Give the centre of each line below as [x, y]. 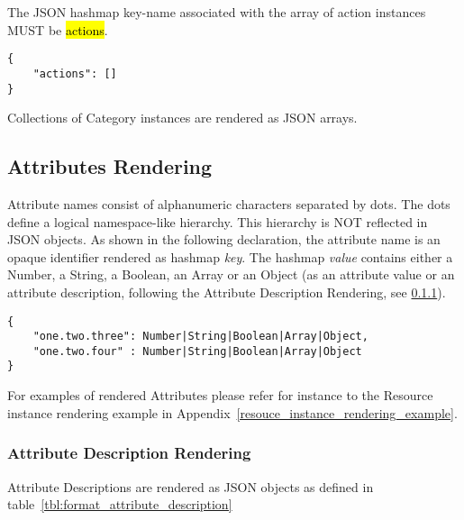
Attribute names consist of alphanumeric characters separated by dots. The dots [229, 203]
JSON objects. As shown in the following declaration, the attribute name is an [224, 239]
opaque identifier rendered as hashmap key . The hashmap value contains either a [230, 256]
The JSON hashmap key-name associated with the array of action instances [217, 12]
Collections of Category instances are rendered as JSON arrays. [182, 118]
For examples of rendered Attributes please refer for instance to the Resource [220, 395]
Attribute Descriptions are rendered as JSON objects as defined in [191, 486]
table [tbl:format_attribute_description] [120, 504]
